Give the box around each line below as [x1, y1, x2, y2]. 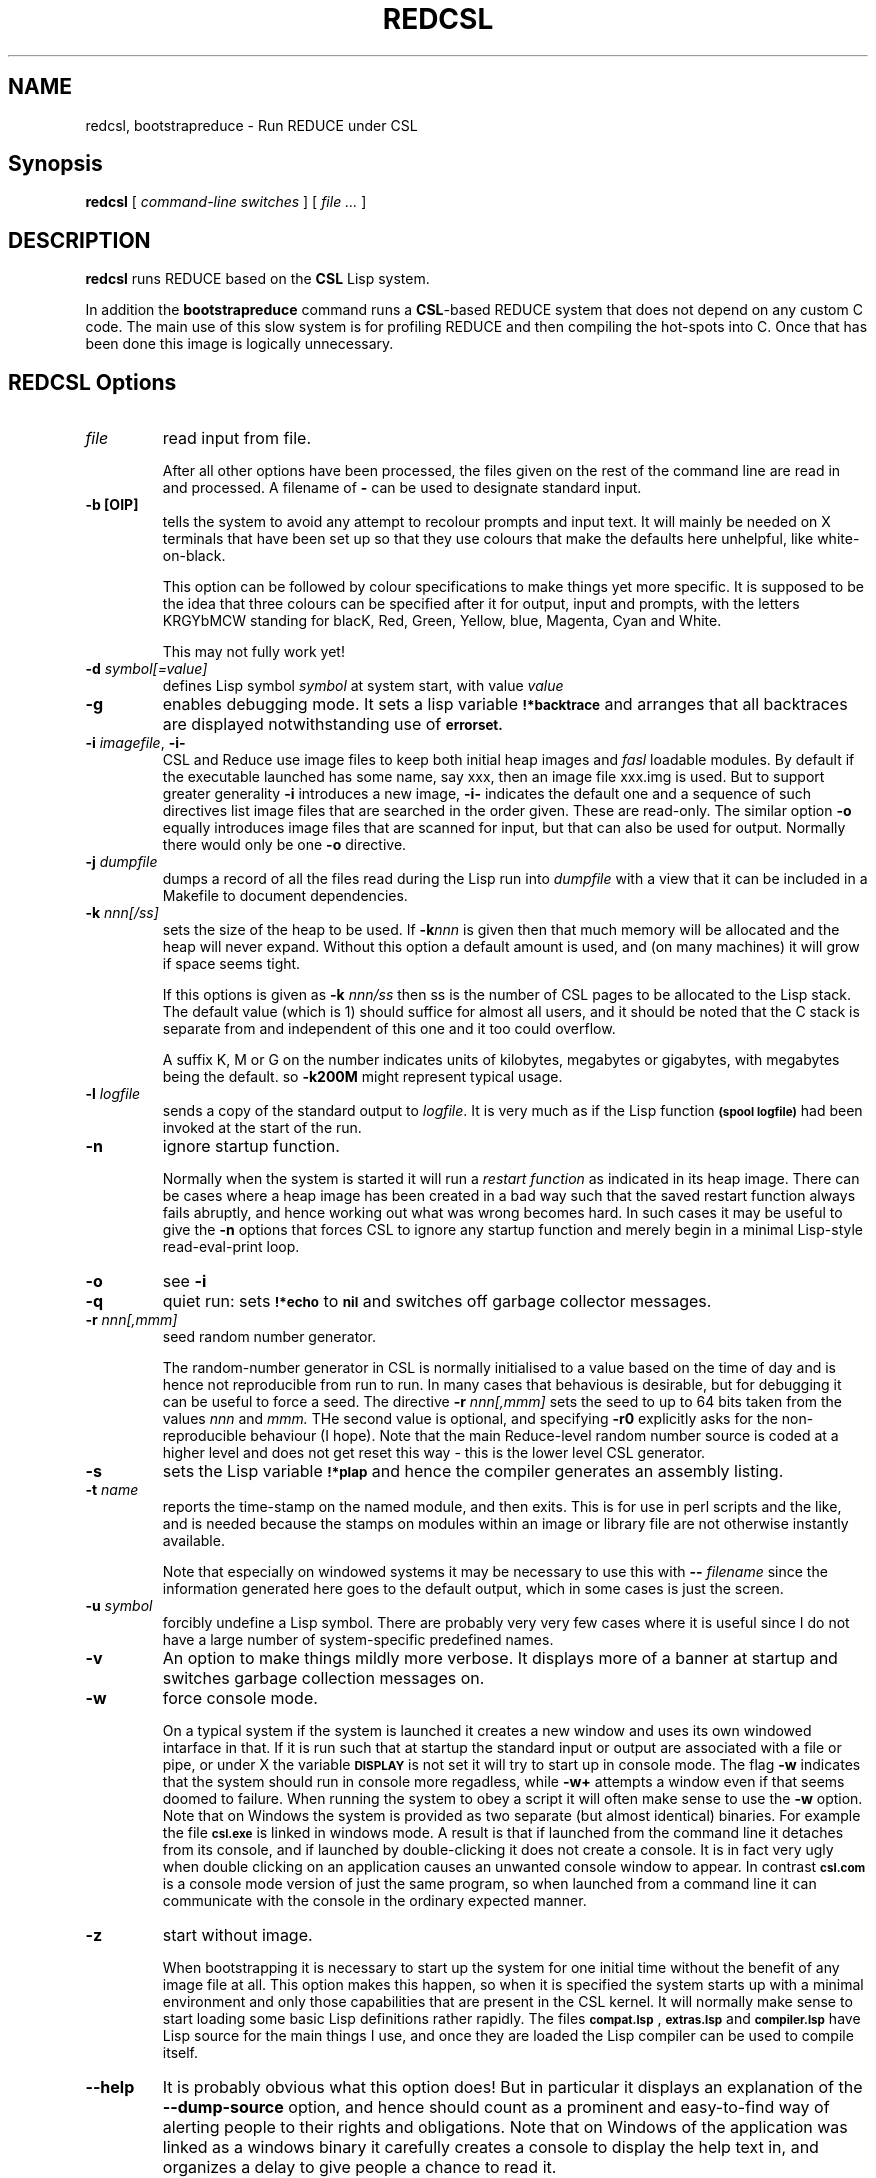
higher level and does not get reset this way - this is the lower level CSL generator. [162, 1444, 706, 1462]
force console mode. [162, 1688, 318, 1709]
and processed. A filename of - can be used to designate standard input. [162, 479, 642, 497]
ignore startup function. [162, 1136, 340, 1157]
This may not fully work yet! [162, 643, 345, 661]
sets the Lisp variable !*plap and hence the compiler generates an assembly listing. [162, 1461, 784, 1482]
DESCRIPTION [8, 227, 151, 253]
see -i [162, 1271, 207, 1292]
